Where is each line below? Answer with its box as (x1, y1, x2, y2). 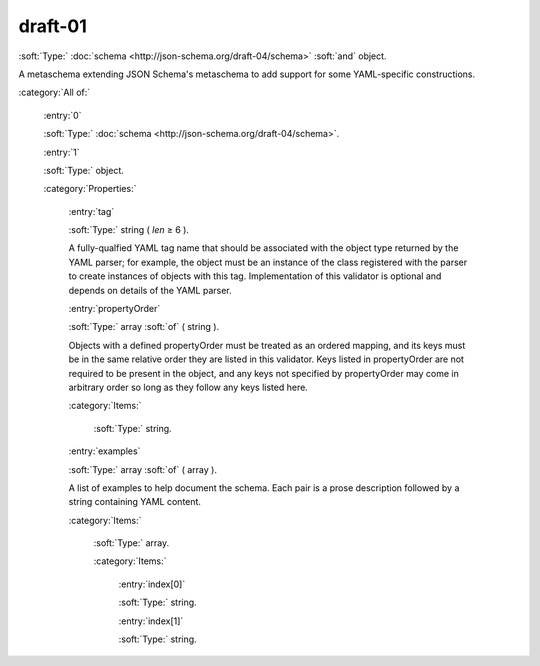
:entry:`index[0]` (118, 578, 186, 590)
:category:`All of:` (18, 86, 91, 99)
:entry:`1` (43, 146, 80, 158)
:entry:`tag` (68, 205, 115, 217)
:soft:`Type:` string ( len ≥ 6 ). (68, 224, 190, 236)
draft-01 (18, 15, 87, 37)
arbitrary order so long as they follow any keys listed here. (68, 381, 309, 393)
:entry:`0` (43, 109, 82, 121)
